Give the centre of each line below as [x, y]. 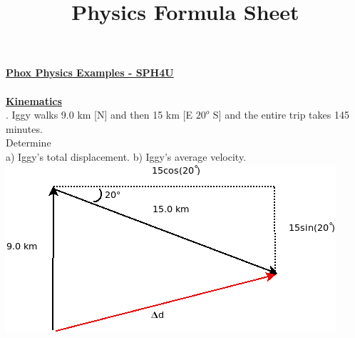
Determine [29, 143]
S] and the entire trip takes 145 [281, 115]
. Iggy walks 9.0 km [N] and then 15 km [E [99, 115]
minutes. [24, 128]
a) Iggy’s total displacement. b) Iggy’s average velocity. [126, 156]
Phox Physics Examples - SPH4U [90, 73]
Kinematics [34, 100]
